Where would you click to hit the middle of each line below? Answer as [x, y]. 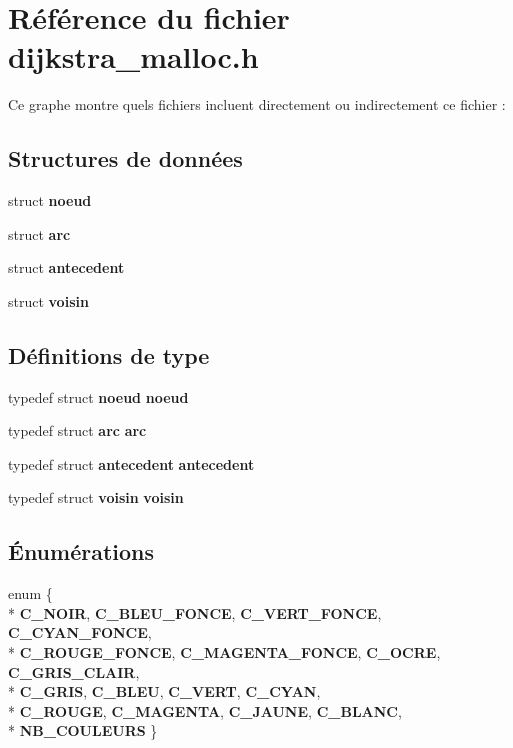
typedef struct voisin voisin [96, 497]
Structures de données [125, 158]
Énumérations [81, 551]
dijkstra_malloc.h [133, 56]
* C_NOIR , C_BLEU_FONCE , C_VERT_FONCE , [195, 612]
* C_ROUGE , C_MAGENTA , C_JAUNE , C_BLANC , [205, 710]
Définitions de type [109, 354]
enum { [30, 593]
